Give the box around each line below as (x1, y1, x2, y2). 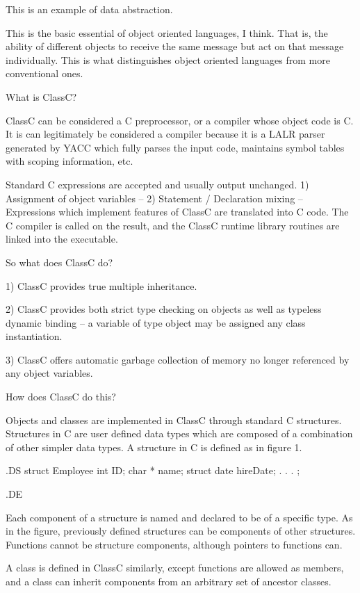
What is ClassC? (6, 89, 77, 104)
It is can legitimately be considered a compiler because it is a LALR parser (6, 127, 325, 141)
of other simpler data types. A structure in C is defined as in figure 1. (6, 439, 302, 454)
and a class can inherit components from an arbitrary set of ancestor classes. (6, 574, 332, 588)
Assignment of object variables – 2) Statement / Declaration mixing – (6, 190, 303, 205)
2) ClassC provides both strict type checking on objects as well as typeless (6, 302, 322, 316)
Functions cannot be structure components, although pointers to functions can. (6, 537, 343, 551)
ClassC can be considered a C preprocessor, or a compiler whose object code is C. (6, 113, 354, 127)
